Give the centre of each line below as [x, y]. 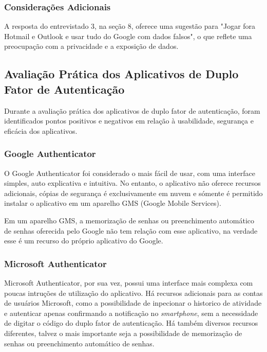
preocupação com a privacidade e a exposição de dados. [91, 46]
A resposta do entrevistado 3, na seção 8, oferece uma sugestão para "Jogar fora [130, 26]
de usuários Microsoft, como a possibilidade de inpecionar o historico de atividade [133, 303]
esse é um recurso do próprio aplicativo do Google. [84, 241]
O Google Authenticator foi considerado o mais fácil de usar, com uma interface [130, 173]
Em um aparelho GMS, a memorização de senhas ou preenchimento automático [129, 220]
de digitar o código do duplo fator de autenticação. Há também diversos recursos [131, 323]
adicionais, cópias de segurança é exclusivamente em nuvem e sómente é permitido [133, 193]
